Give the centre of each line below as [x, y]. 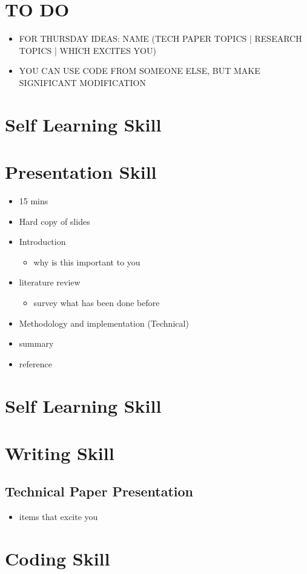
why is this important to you [87, 262]
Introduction [42, 242]
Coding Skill [58, 559]
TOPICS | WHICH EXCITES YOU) [87, 50]
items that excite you [58, 517]
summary [36, 343]
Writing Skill [60, 452]
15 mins [34, 201]
